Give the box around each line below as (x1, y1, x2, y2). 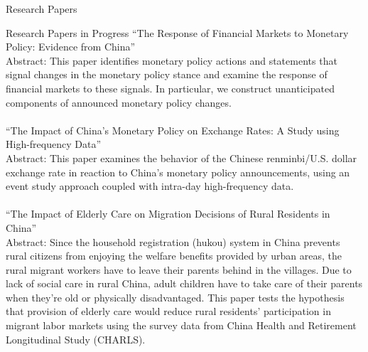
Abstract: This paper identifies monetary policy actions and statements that (6, 53, 337, 68)
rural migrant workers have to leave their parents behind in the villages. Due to (6, 262, 352, 277)
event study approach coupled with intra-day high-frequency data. (6, 178, 294, 193)
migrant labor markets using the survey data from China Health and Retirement (6, 318, 357, 333)
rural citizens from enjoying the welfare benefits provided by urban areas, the (6, 248, 342, 263)
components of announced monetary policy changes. (6, 95, 232, 110)
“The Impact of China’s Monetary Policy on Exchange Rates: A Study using (6, 122, 340, 137)
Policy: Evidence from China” (6, 39, 136, 54)
